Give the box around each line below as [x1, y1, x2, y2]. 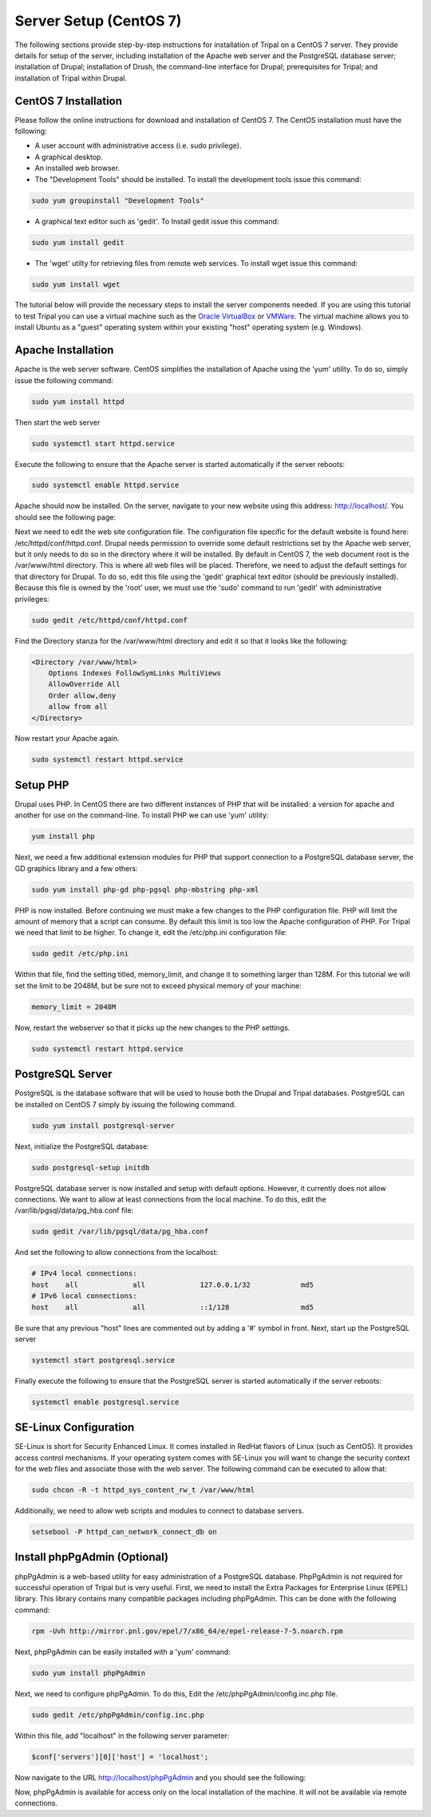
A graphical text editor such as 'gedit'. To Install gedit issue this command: [34, 216, 279, 226]
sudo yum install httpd [31, 397, 125, 406]
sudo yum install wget [31, 279, 121, 289]
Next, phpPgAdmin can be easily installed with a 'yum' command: [14, 1647, 231, 1657]
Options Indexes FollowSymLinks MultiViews [48, 668, 221, 678]
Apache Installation [14, 343, 114, 357]
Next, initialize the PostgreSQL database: [14, 1142, 149, 1151]
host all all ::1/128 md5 [31, 1302, 314, 1312]
